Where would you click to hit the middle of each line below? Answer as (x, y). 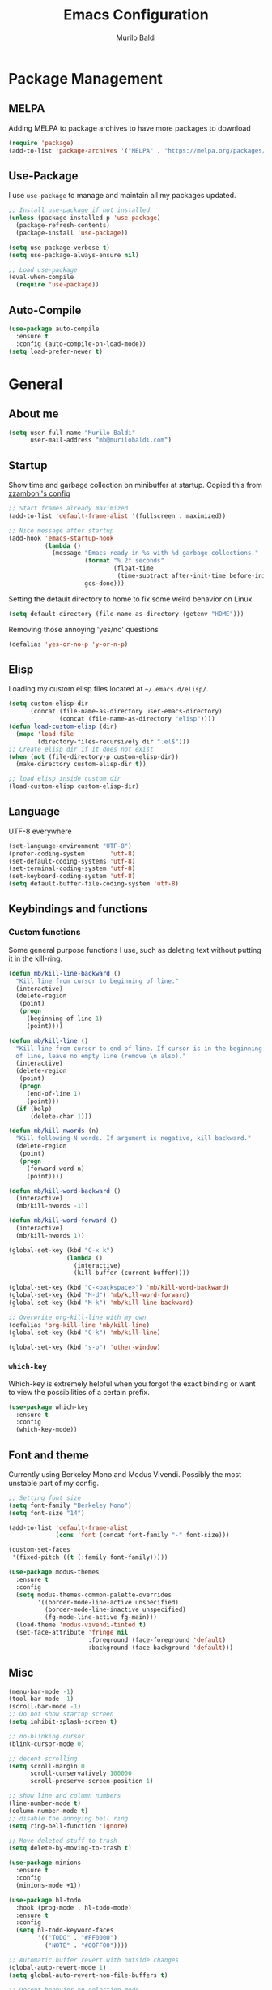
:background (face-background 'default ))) (160, 1648)
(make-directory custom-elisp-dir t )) (81, 765)
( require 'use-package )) (57, 285)
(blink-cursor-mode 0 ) (47, 1744)
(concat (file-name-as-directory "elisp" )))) (138, 719)
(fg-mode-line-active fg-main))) (101, 1617)
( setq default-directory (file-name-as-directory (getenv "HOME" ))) (126, 614)
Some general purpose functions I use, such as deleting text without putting (135, 950)
